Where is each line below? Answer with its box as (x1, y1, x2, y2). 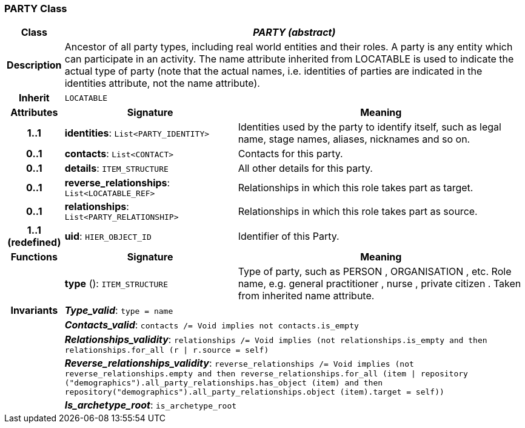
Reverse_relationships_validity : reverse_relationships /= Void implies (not (64, 357, 414, 370)
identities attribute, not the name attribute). (64, 77, 260, 90)
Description (7, 59, 62, 72)
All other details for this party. (238, 162, 373, 175)
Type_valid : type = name (64, 304, 173, 317)
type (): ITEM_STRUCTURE (64, 277, 168, 290)
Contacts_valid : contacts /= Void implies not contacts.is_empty (64, 319, 359, 331)
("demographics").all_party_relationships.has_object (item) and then (64, 378, 383, 388)
